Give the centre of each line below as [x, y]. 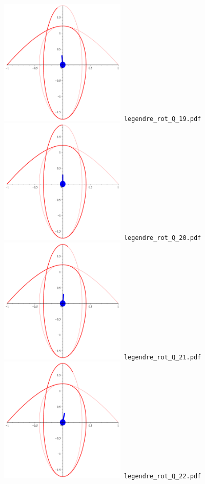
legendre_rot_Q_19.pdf [162, 119]
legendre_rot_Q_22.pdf [162, 477]
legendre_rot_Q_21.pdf [162, 357]
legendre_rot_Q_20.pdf [162, 238]
